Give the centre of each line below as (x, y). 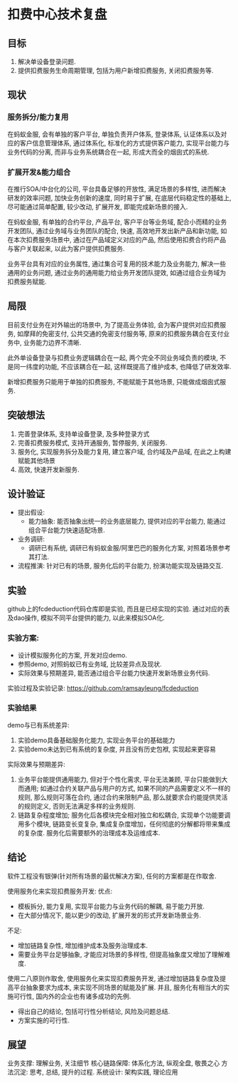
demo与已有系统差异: (38, 725)
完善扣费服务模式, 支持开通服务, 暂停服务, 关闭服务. (92, 442)
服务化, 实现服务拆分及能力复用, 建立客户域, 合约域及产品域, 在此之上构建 (124, 451)
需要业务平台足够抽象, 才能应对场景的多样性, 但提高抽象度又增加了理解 (121, 954)
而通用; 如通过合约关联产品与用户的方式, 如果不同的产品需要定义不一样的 (124, 788)
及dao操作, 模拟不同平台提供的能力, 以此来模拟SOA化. (86, 618)
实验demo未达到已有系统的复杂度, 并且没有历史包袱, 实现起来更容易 (117, 749)
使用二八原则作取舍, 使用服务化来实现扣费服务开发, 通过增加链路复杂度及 (114, 978)
